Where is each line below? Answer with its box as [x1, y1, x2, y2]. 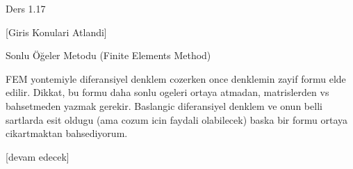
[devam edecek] [6, 149, 69, 163]
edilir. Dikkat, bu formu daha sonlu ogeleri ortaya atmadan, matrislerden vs [6, 85, 329, 99]
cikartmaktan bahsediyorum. [6, 126, 128, 140]
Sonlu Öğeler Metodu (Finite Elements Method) [6, 48, 211, 63]
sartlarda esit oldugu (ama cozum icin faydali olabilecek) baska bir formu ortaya [6, 112, 347, 127]
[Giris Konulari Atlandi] [6, 24, 107, 39]
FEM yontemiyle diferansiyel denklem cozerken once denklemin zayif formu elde [6, 71, 346, 86]
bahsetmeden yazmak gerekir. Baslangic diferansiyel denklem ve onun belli [6, 98, 322, 113]
